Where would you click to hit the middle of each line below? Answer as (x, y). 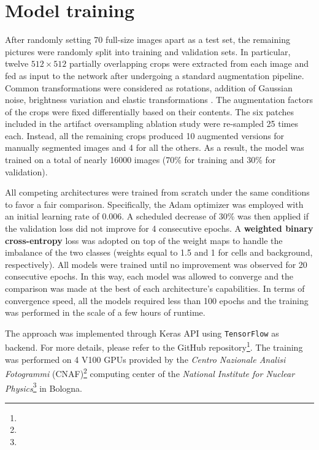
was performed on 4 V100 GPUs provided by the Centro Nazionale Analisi (145, 359)
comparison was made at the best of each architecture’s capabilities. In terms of (155, 288)
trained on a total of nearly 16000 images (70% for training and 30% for (140, 160)
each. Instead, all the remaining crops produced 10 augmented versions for (145, 135)
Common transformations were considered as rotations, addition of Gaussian (149, 87)
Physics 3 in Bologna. (44, 387)
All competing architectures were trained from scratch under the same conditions (157, 192)
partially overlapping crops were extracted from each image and (189, 63)
